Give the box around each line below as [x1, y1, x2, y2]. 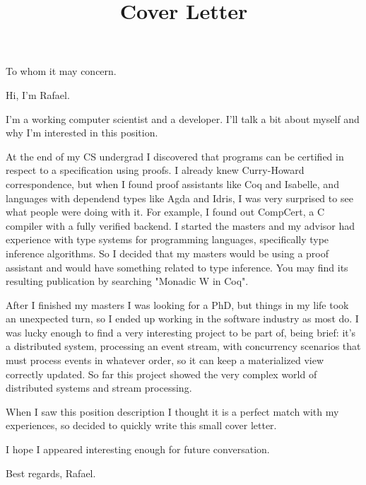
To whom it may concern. [6, 64, 117, 78]
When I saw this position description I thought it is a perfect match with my [6, 404, 339, 419]
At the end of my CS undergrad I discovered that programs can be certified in [6, 148, 344, 163]
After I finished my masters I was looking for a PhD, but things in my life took [6, 297, 349, 312]
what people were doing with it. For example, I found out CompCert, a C [6, 204, 325, 219]
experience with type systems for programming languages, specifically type [6, 232, 329, 247]
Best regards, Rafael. [6, 465, 96, 480]
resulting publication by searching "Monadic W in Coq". [6, 274, 249, 288]
